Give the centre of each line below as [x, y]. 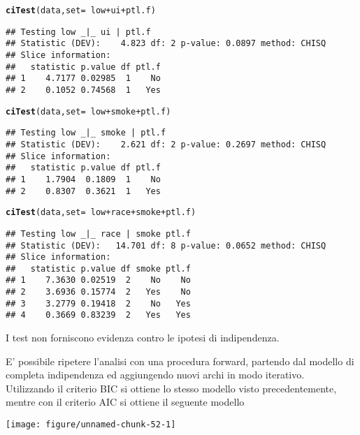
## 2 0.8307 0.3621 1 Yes [83, 191]
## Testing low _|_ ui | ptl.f [78, 32]
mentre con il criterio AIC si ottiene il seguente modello [125, 402]
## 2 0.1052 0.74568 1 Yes [83, 90]
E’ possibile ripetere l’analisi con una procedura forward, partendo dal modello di [180, 361]
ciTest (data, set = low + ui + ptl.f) [81, 10]
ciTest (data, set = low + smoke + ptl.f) [88, 111]
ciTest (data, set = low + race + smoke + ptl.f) [101, 213]
